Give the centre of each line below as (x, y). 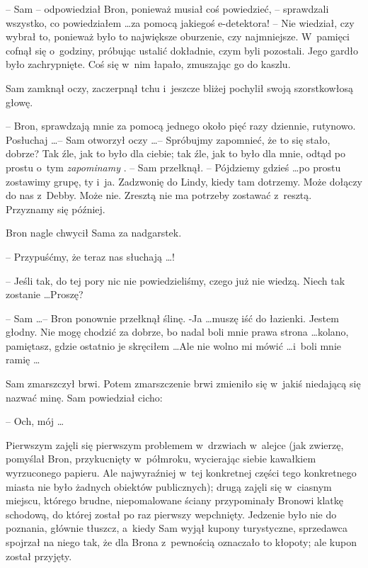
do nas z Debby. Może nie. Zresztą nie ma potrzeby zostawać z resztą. (159, 195)
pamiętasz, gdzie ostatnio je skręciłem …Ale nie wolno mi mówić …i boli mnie (173, 345)
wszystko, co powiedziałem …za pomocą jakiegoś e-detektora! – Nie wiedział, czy (180, 22)
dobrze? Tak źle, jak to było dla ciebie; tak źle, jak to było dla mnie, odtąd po (176, 153)
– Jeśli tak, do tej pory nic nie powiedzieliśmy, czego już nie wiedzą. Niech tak (176, 280)
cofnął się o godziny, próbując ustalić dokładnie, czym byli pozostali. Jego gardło (182, 50)
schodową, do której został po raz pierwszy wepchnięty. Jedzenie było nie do (171, 514)
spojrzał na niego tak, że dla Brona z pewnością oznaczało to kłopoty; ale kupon (181, 542)
